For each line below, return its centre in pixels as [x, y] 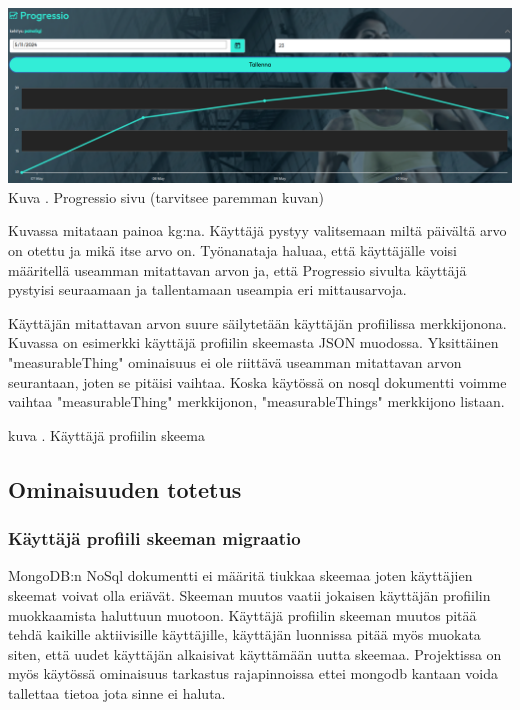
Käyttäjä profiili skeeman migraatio [154, 538]
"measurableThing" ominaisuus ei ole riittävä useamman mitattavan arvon [235, 361]
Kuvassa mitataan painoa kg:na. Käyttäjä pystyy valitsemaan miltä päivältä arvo [257, 230]
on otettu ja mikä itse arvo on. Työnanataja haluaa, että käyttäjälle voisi [232, 250]
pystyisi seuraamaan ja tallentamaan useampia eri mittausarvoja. [207, 289]
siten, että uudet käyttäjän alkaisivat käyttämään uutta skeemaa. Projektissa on [255, 653]
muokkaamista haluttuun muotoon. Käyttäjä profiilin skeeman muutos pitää [242, 614]
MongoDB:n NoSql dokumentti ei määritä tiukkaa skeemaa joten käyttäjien [240, 575]
